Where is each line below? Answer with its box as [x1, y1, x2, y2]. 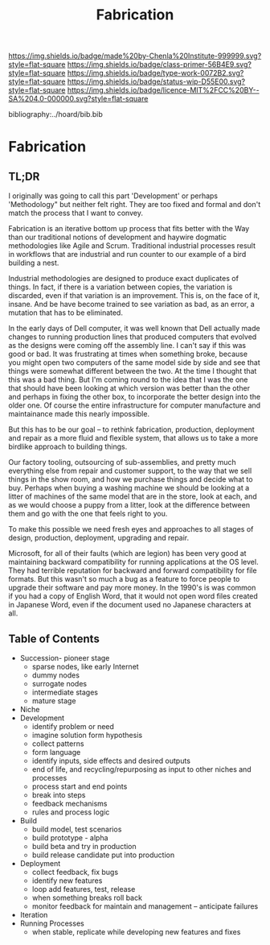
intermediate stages [31, 687, 99, 697]
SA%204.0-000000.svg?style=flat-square [8, 94, 149, 104]
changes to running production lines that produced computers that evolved [8, 332, 257, 342]
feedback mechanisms [31, 799, 108, 808]
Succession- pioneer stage [19, 653, 110, 662]
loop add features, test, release [31, 885, 136, 893]
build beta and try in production [31, 842, 137, 851]
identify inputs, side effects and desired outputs [31, 756, 191, 765]
